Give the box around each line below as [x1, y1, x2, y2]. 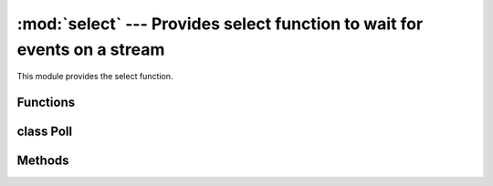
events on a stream [16, 39, 165, 59]
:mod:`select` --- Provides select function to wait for [16, 14, 424, 34]
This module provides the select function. [16, 71, 173, 82]
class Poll [16, 124, 73, 139]
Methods [16, 153, 69, 169]
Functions [16, 95, 76, 110]
